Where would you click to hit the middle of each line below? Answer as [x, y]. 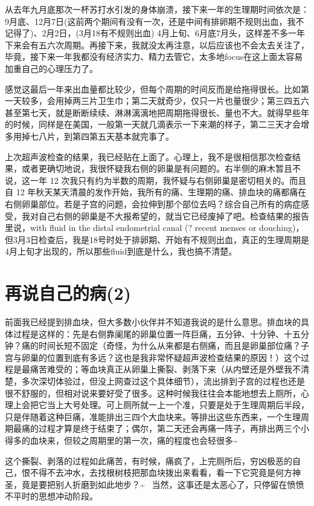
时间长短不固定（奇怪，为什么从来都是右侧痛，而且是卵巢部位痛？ [169, 345]
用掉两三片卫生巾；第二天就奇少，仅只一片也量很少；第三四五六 [182, 101]
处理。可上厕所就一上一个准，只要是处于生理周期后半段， [195, 405]
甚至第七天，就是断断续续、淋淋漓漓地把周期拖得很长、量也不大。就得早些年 [157, 112]
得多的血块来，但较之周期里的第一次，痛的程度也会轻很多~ [121, 440]
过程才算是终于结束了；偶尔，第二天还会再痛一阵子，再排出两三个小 [174, 428]
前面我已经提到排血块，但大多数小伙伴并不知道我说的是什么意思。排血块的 [153, 322]
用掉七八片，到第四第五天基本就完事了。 [93, 136]
